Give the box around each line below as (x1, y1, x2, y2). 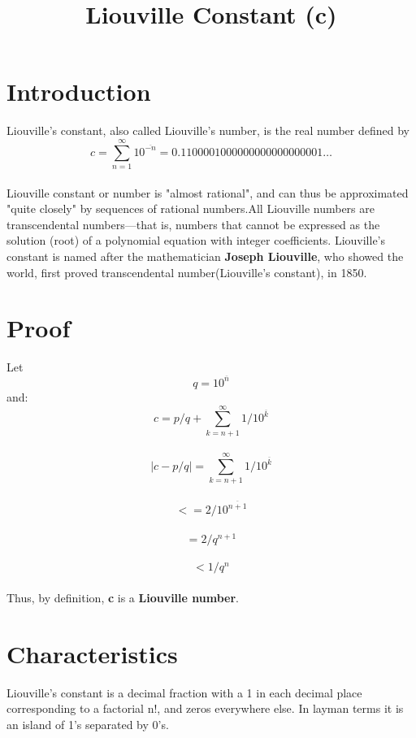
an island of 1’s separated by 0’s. (6, 715, 169, 732)
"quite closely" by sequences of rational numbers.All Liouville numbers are (6, 200, 375, 217)
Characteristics (6, 636, 178, 670)
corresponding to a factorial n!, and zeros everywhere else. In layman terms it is (6, 700, 404, 717)
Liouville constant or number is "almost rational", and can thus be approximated (6, 184, 409, 201)
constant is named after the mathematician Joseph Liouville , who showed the (6, 248, 404, 264)
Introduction (6, 75, 151, 108)
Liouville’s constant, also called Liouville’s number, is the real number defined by (6, 122, 409, 139)
